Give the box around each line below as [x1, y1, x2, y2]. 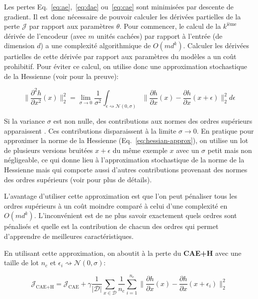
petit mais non [207, 145, 252, 155]
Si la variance [4, 115, 45, 126]
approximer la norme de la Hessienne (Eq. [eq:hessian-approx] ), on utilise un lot [4, 135, 249, 146]
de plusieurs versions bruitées [4, 145, 93, 155]
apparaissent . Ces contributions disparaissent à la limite [4, 125, 176, 136]
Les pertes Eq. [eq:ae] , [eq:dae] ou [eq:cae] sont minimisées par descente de [4, 1, 234, 11]
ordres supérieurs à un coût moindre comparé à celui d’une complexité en [4, 200, 228, 211]
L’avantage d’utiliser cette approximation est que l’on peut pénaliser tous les [4, 191, 237, 201]
